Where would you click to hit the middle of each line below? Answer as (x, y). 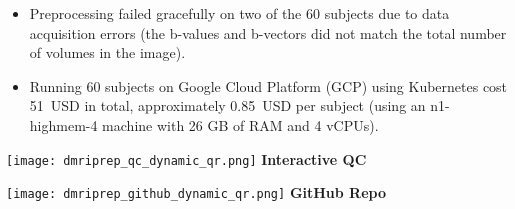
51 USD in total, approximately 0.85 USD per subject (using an (227, 105)
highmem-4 (63, 124)
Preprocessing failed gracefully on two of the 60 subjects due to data (239, 13)
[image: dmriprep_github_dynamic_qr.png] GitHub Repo (196, 192)
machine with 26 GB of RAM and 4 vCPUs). (240, 124)
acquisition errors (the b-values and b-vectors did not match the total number (268, 32)
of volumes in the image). (107, 52)
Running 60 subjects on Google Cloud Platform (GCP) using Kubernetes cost (268, 85)
